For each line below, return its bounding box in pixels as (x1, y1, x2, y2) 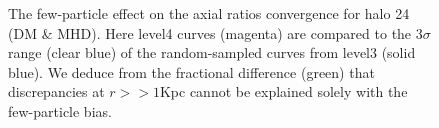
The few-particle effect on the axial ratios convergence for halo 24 (8, 3, 410, 23)
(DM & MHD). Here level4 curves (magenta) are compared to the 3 (8, 22, 423, 43)
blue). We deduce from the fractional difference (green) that (8, 61, 375, 82)
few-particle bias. (8, 100, 112, 121)
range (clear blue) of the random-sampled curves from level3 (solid (8, 42, 416, 63)
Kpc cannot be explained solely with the (159, 81, 408, 102)
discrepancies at (8, 81, 105, 102)
